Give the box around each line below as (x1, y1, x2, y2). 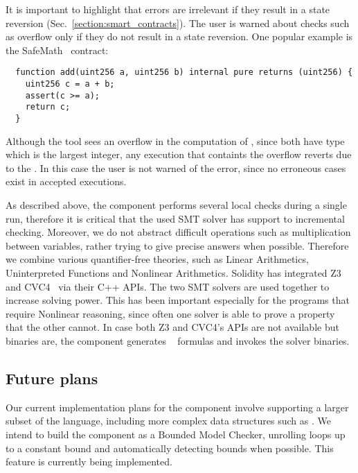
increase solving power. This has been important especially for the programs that (6, 293, 350, 307)
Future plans (6, 367, 98, 388)
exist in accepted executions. (6, 174, 127, 189)
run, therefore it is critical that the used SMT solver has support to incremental (6, 211, 345, 225)
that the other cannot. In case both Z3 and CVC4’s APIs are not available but (6, 320, 339, 334)
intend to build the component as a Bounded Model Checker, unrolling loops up (6, 427, 346, 441)
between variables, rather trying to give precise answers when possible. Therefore (6, 238, 349, 252)
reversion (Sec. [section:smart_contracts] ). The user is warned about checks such (6, 15, 350, 30)
